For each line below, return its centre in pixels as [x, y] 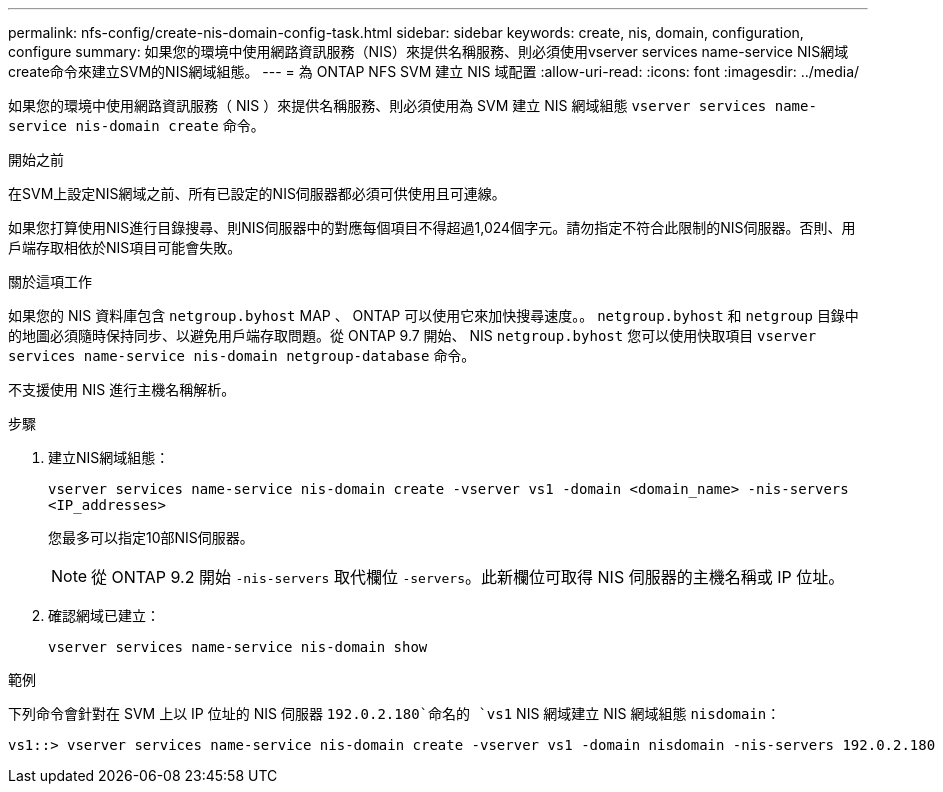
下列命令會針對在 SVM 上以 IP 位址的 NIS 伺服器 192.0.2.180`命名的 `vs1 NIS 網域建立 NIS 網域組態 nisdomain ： [394, 713]
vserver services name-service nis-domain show [238, 647]
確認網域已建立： [104, 615]
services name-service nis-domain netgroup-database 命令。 [242, 355]
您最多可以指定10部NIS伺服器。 [151, 537]
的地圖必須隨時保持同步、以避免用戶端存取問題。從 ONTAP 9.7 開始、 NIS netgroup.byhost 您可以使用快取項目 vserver [412, 335]
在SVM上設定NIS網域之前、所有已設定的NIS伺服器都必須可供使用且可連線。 [257, 193]
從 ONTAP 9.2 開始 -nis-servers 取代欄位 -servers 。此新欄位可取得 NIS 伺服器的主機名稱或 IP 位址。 [468, 577]
